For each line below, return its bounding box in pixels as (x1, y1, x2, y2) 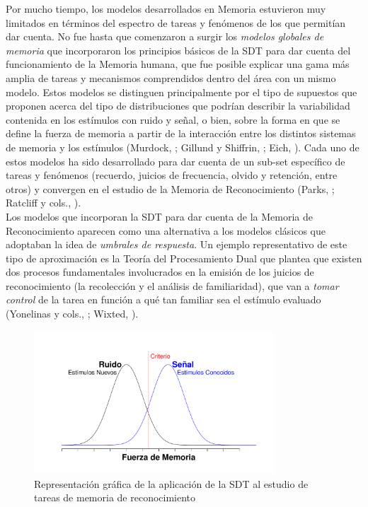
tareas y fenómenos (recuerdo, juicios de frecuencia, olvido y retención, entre (6, 168, 338, 182)
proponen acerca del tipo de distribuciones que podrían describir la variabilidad (6, 98, 350, 113)
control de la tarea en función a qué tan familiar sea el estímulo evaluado (6, 292, 321, 307)
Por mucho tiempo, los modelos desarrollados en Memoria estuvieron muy (6, 1, 326, 16)
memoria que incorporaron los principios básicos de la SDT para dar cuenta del (6, 42, 351, 57)
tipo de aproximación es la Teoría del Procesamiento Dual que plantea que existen (6, 250, 362, 265)
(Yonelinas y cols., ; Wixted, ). (6, 306, 139, 321)
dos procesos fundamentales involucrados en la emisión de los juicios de (6, 264, 314, 279)
